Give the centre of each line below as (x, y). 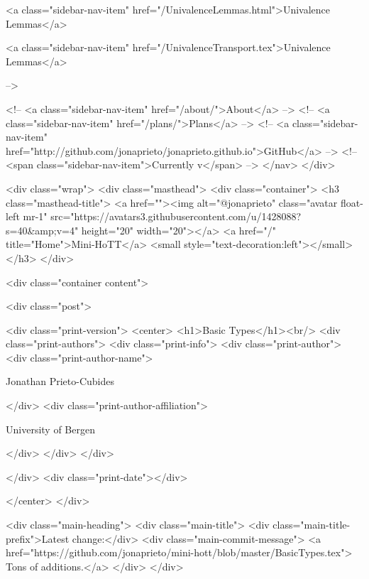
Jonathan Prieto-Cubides (60, 381)
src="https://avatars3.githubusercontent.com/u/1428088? (176, 216)
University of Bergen (50, 429)
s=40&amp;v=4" (42, 230)
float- (352, 202)
